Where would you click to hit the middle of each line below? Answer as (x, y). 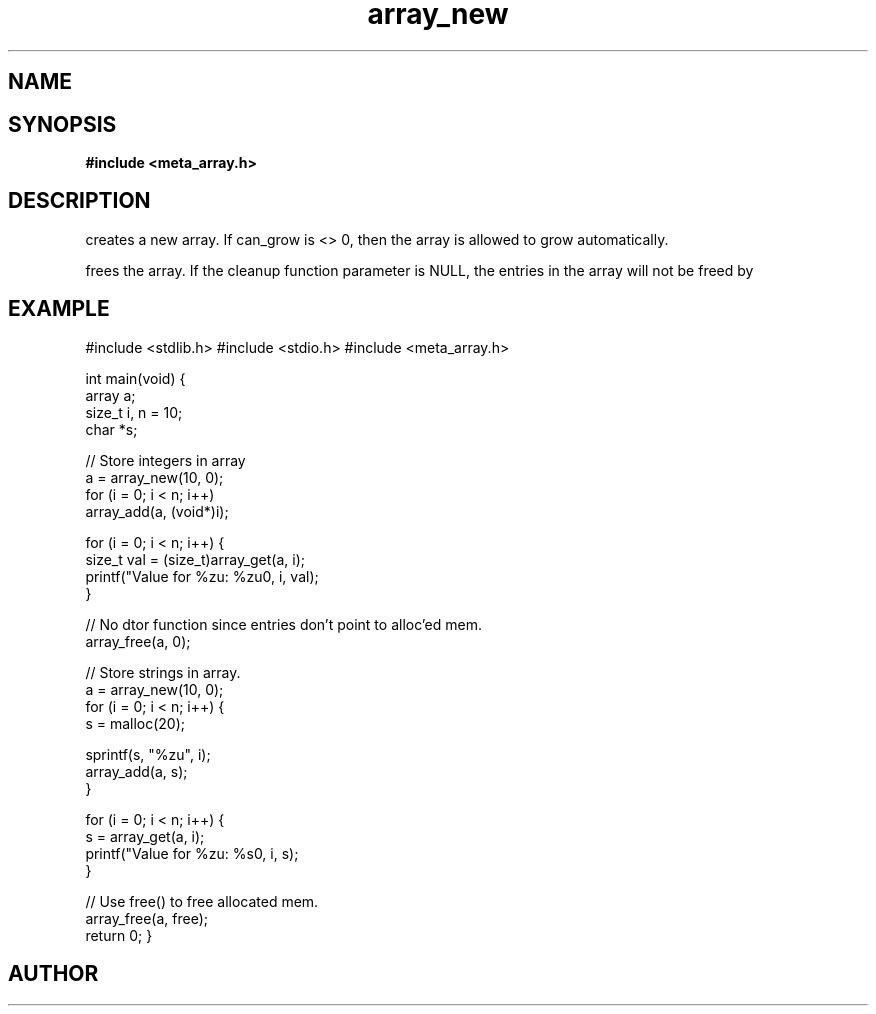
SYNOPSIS (62, 124)
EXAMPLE (59, 309)
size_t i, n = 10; (134, 412)
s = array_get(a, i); (145, 836)
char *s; (111, 429)
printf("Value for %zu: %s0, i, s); (192, 853)
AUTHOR (53, 974)
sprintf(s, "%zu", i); (148, 754)
